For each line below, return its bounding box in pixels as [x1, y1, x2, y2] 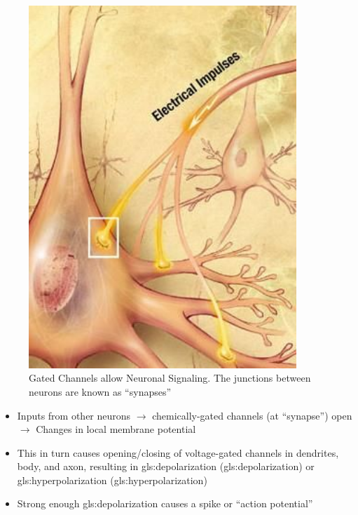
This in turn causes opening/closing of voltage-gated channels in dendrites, [17, 445, 339, 460]
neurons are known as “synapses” [29, 384, 172, 399]
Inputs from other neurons [17, 408, 131, 422]
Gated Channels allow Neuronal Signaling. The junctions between [29, 370, 311, 385]
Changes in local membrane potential [36, 422, 196, 436]
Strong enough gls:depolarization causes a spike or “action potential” [17, 496, 313, 511]
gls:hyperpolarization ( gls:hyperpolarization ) [17, 472, 207, 487]
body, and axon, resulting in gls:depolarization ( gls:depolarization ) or [17, 459, 315, 474]
